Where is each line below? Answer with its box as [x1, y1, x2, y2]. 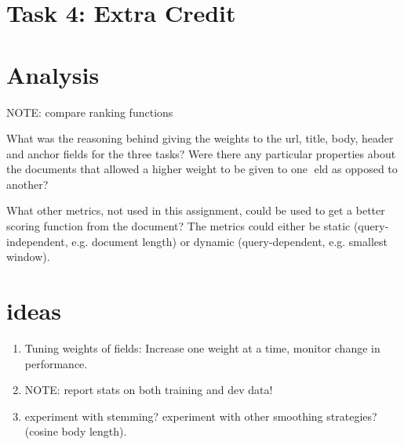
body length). [61, 423, 127, 440]
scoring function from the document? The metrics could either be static [6, 218, 351, 234]
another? [6, 175, 49, 192]
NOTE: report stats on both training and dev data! [24, 382, 273, 398]
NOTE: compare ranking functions [6, 103, 173, 120]
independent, [6, 233, 68, 249]
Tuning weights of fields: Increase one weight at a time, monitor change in [24, 339, 380, 356]
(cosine [24, 423, 58, 440]
